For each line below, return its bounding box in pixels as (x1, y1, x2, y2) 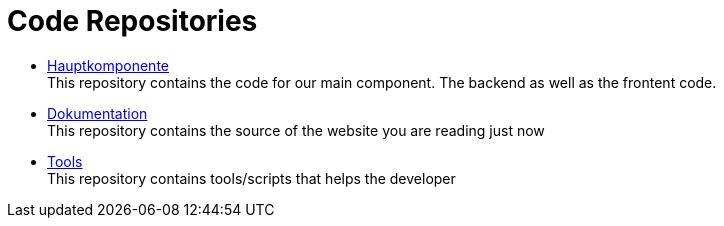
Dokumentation (47, 104, 148, 122)
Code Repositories (7, 4, 258, 38)
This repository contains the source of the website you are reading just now (47, 121, 545, 139)
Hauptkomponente (47, 56, 170, 74)
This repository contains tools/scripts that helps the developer (47, 169, 456, 187)
